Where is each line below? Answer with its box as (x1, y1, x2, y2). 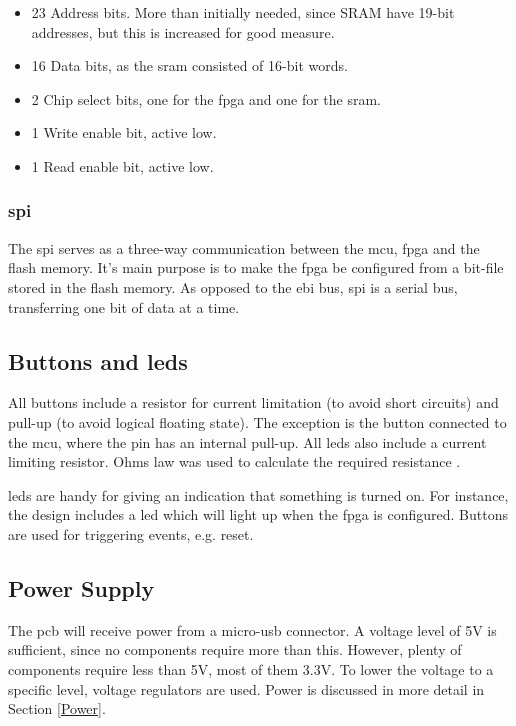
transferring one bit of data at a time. (8, 296, 240, 317)
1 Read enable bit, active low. (31, 155, 214, 176)
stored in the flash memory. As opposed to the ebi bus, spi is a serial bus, (8, 276, 458, 297)
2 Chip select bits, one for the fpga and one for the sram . (31, 88, 382, 109)
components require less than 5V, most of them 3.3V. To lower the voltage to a (8, 658, 494, 679)
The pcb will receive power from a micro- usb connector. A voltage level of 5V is (8, 619, 497, 640)
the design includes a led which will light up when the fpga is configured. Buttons (8, 504, 508, 525)
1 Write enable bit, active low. (31, 122, 217, 143)
